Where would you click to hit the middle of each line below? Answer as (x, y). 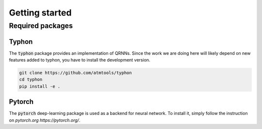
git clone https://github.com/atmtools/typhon (75, 73)
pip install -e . (40, 86)
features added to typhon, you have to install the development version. (80, 60)
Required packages (41, 26)
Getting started (40, 13)
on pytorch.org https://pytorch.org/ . (45, 120)
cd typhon (31, 80)
